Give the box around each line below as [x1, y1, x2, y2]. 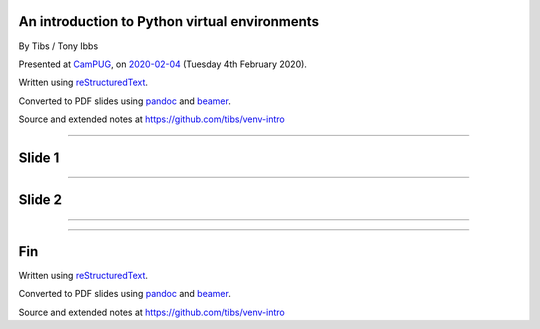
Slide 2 [18, 191, 63, 208]
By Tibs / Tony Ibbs [18, 40, 99, 52]
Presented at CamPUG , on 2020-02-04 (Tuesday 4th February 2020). [18, 58, 307, 70]
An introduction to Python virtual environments [18, 13, 320, 30]
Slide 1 [18, 149, 60, 166]
